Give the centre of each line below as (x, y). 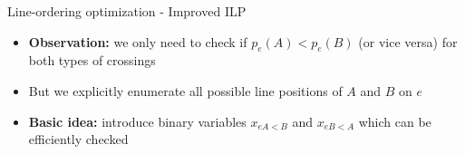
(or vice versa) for (408, 41)
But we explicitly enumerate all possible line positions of (185, 90)
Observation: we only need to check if (138, 41)
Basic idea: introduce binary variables (137, 121)
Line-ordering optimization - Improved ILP (127, 11)
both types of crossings (92, 60)
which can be (395, 121)
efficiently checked (78, 139)
